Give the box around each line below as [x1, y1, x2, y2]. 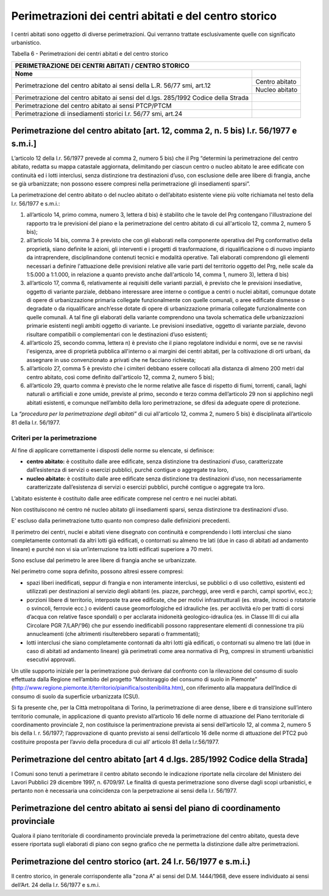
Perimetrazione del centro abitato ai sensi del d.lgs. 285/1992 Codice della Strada [15, 93, 249, 102]
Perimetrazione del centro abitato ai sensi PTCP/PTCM [15, 101, 172, 110]
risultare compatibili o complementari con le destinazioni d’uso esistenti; [26, 330, 208, 338]
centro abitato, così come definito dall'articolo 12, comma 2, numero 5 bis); [26, 373, 214, 381]
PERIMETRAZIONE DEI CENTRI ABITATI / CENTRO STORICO [15, 61, 190, 70]
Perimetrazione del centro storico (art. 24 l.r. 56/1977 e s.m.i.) [11, 856, 251, 867]
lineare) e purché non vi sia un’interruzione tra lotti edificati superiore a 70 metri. [11, 545, 213, 552]
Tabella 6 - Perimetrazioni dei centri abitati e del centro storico [11, 50, 169, 57]
